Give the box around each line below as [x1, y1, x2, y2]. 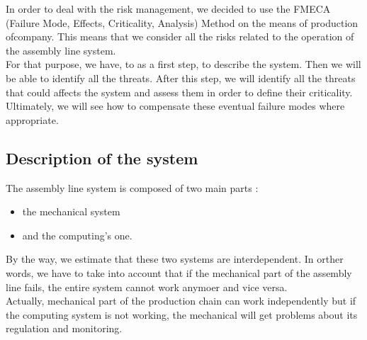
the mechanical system [22, 204, 120, 219]
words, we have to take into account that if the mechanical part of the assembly [6, 265, 352, 280]
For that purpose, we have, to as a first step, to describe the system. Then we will [6, 57, 361, 72]
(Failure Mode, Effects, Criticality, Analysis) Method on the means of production [6, 15, 358, 30]
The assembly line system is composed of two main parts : [6, 180, 259, 195]
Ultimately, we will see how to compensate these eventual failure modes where [6, 98, 345, 113]
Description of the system [6, 147, 198, 169]
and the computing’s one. [22, 227, 132, 242]
